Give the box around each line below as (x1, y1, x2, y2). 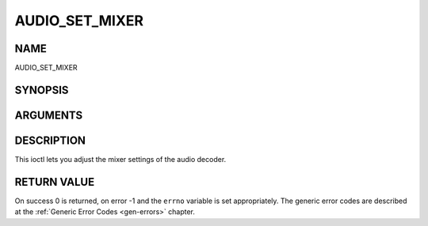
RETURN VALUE (14, 175, 95, 189)
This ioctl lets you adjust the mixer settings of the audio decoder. (14, 155, 227, 164)
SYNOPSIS (14, 83, 69, 96)
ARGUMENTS (14, 108, 83, 122)
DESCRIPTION (14, 134, 86, 147)
